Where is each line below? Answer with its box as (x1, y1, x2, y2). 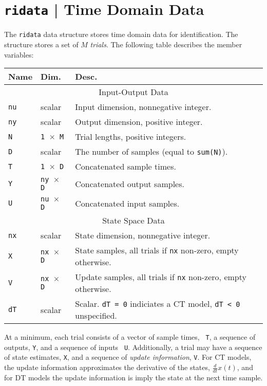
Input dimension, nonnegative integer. (75, 101, 212, 113)
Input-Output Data (99, 86, 168, 98)
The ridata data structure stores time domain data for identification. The (4, 29, 238, 40)
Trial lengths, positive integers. (75, 131, 186, 143)
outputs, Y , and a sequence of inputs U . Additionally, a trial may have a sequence (4, 341, 262, 352)
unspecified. (75, 309, 117, 322)
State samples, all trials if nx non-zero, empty (75, 244, 239, 256)
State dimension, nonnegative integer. (75, 229, 211, 242)
